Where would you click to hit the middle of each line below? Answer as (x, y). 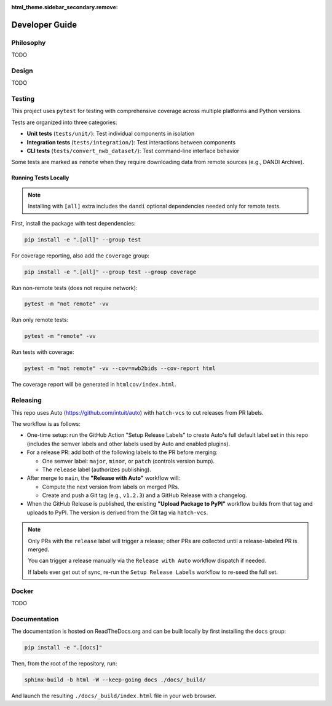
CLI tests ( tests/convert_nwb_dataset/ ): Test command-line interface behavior (133, 151)
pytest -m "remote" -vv (60, 336)
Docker (22, 591)
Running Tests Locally (40, 178)
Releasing (27, 401)
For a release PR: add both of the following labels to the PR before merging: (122, 452)
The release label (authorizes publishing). (97, 469)
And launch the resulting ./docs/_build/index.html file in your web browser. (114, 696)
